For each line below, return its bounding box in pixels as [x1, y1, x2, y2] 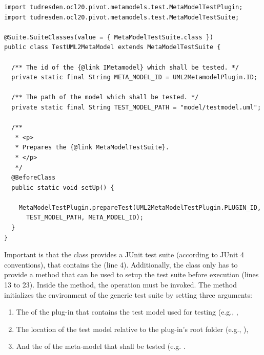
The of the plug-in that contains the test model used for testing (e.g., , [16, 306, 238, 317]
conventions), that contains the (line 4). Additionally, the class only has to [4, 259, 238, 270]
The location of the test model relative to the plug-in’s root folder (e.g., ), [16, 323, 249, 334]
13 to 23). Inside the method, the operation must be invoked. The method [4, 279, 237, 290]
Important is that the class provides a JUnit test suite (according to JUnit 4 [4, 249, 245, 260]
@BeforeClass [11, 174, 56, 182]
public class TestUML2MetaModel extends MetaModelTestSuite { [4, 43, 221, 51]
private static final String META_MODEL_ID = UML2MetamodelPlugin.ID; [11, 74, 257, 81]
